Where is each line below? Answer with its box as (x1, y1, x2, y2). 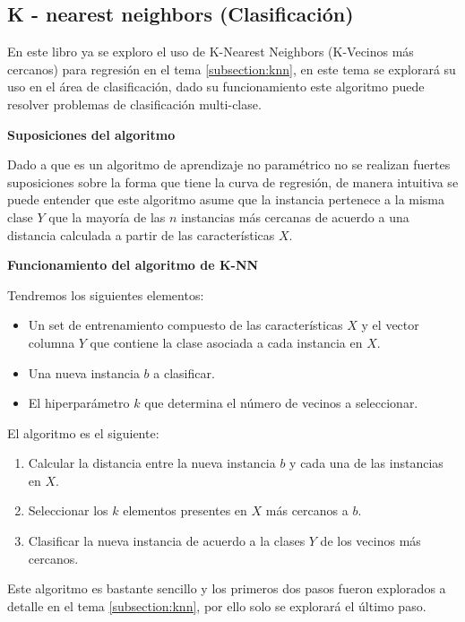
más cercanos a (265, 501, 349, 520)
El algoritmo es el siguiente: (7, 423, 159, 442)
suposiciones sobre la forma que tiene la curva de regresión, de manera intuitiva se (7, 172, 459, 191)
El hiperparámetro (28, 393, 130, 412)
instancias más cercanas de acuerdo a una (181, 207, 409, 226)
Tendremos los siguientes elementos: (7, 285, 204, 304)
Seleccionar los (28, 501, 108, 520)
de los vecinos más (320, 531, 421, 550)
